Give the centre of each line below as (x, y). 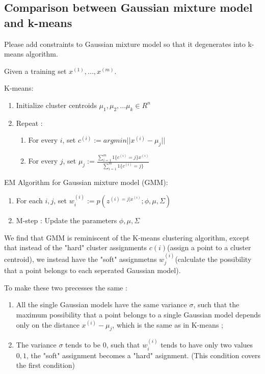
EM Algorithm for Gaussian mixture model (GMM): (86, 182)
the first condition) (46, 365)
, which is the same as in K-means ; (168, 324)
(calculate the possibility (213, 259)
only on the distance (48, 324)
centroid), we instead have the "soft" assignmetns (81, 259)
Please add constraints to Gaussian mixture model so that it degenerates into (125, 44)
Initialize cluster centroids (56, 105)
